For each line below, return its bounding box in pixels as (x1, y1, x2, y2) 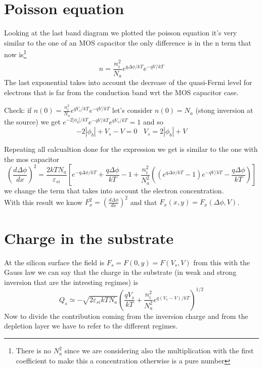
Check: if (4, 105, 32, 115)
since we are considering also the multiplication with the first (64, 345, 254, 356)
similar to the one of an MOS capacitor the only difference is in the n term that (4, 37, 251, 48)
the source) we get (4, 116, 61, 127)
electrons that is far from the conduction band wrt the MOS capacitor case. (4, 87, 239, 97)
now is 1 (4, 48, 27, 59)
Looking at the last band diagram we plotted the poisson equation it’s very (4, 27, 237, 38)
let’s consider (112, 105, 153, 115)
